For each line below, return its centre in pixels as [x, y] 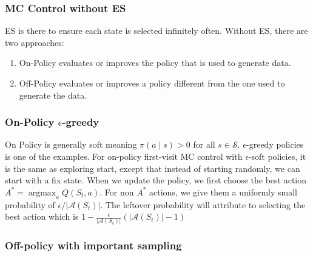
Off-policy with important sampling [93, 245]
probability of [30, 204]
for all [204, 144]
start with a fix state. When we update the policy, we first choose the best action [156, 180]
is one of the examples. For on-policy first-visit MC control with [124, 156]
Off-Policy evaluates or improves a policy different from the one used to [152, 83]
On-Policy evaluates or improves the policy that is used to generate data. [155, 63]
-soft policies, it [277, 156]
